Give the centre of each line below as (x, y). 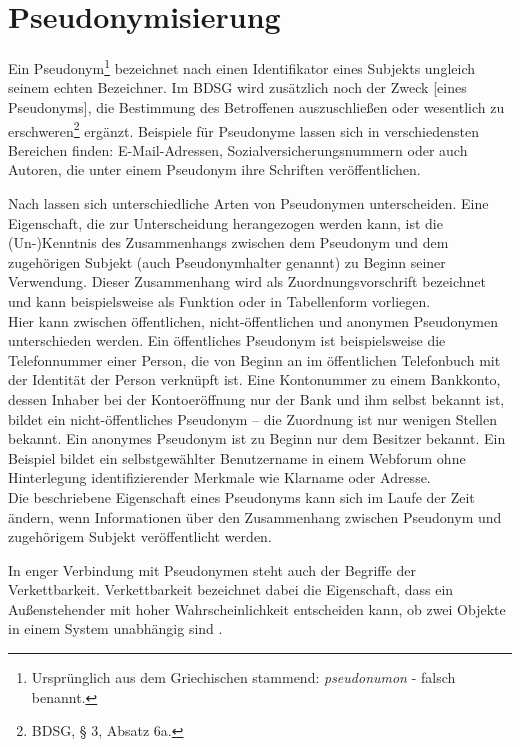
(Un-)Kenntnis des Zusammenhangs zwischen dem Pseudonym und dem (228, 242)
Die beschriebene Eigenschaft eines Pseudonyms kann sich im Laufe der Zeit (241, 496)
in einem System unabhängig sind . (115, 628)
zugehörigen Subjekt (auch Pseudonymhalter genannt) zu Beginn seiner (227, 261)
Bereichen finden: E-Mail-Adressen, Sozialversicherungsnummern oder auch (238, 149)
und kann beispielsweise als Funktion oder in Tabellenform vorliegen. (219, 300)
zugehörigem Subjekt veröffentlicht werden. (140, 536)
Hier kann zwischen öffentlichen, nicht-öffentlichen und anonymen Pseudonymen (253, 320)
